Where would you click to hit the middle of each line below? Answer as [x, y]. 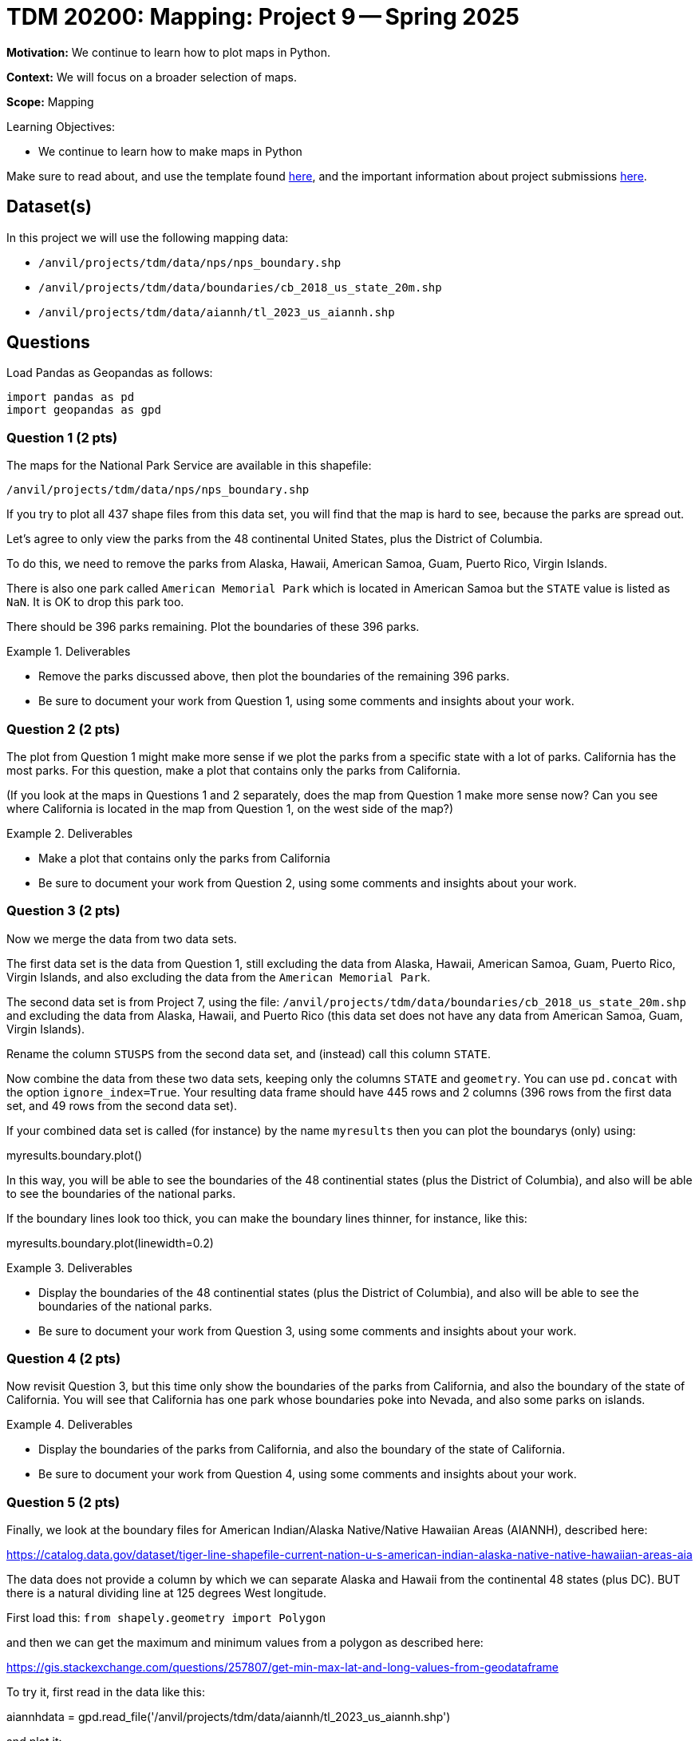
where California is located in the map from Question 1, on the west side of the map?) [230, 808]
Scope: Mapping [50, 101]
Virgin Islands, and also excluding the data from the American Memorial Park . [219, 977]
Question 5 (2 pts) [63, 1502]
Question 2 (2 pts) [63, 729]
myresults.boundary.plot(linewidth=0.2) [110, 1243]
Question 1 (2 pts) [62, 437]
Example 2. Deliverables [70, 833]
